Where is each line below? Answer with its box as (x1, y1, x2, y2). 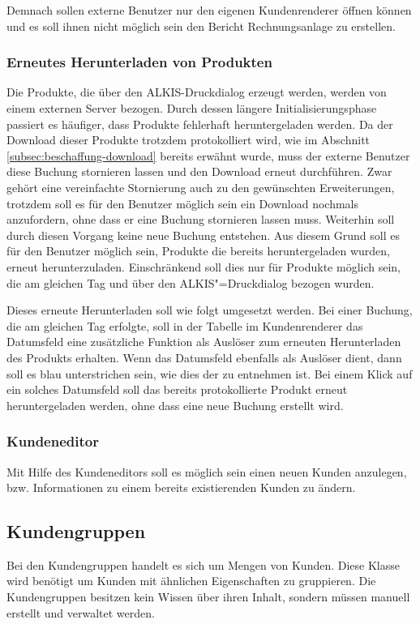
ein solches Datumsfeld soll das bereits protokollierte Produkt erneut (6, 381, 348, 398)
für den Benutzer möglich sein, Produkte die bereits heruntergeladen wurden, (6, 242, 390, 259)
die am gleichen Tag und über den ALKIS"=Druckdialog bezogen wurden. (6, 274, 375, 291)
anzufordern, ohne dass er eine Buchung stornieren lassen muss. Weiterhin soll (6, 211, 395, 228)
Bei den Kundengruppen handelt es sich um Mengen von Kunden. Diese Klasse (6, 556, 400, 573)
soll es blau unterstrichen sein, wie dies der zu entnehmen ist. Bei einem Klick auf (6, 365, 413, 382)
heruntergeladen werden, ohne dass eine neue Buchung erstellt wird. (6, 396, 344, 413)
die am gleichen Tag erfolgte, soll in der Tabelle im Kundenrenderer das (6, 317, 363, 334)
